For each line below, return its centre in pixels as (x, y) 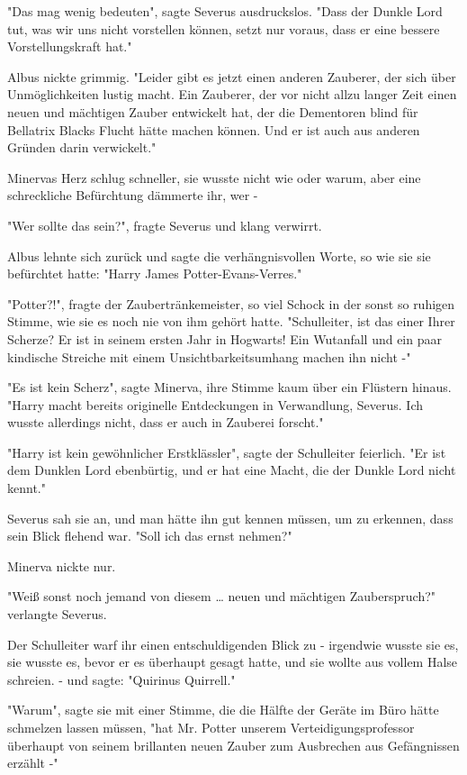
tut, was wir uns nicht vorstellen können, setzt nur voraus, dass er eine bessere (224, 28)
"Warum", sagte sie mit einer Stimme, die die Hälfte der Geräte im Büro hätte (223, 710)
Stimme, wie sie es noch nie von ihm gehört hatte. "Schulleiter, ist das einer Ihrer (231, 321)
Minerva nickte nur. (62, 565)
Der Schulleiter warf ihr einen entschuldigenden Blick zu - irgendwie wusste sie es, (233, 644)
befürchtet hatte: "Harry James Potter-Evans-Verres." (155, 274)
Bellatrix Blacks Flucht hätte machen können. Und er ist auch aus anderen (214, 129)
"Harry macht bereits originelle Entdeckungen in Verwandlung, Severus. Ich (216, 404)
